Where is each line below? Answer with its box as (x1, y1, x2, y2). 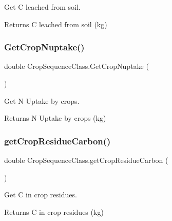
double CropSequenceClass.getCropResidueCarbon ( (4, 155, 168, 165)
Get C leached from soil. (4, 2, 81, 12)
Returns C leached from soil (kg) (4, 19, 107, 29)
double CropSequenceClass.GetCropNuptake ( (4, 61, 149, 71)
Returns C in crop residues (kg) (4, 206, 104, 217)
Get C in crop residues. (4, 189, 77, 200)
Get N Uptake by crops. (4, 95, 80, 106)
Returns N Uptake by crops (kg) (4, 113, 106, 123)
